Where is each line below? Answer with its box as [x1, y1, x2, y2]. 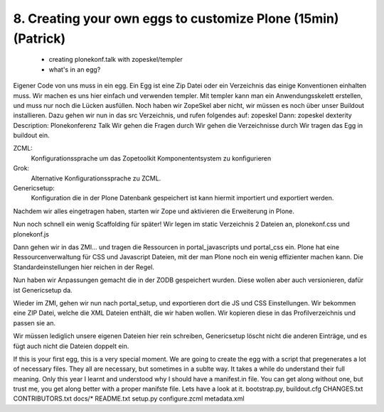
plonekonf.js [13, 229, 50, 238]
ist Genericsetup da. [13, 286, 73, 294]
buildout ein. [13, 131, 50, 140]
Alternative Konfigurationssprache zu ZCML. [31, 174, 161, 183]
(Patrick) [13, 31, 66, 46]
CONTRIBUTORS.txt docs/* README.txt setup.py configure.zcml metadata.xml [13, 394, 245, 403]
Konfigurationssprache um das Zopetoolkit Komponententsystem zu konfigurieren [31, 153, 272, 163]
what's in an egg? [48, 65, 101, 74]
